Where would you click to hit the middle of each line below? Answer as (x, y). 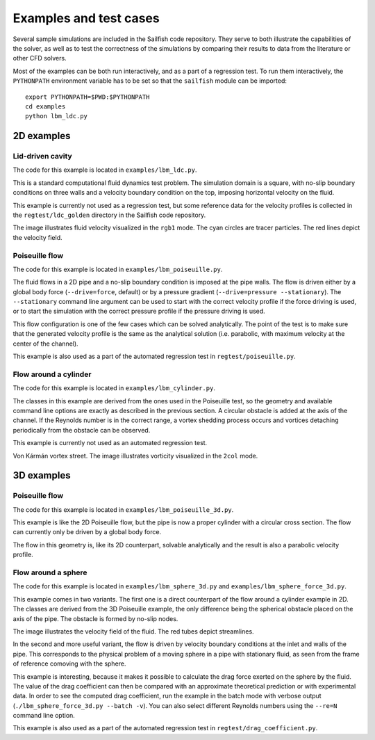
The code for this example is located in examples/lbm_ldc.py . (105, 170)
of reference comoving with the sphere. (69, 663)
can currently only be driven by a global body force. (87, 532)
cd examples (45, 106)
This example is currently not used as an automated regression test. (110, 443)
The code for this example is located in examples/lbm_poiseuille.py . (118, 269)
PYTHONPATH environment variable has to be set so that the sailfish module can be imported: (150, 81)
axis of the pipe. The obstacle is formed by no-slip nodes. (95, 618)
